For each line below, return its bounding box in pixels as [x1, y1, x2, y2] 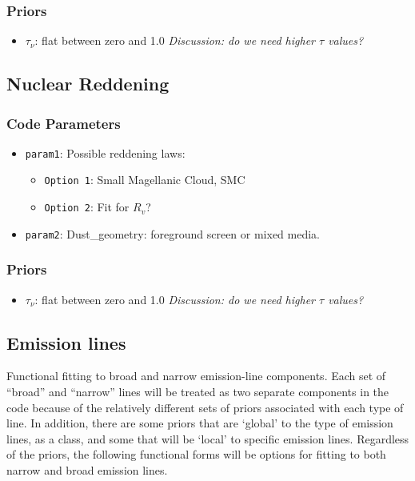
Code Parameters [6, 113, 121, 133]
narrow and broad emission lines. [6, 462, 168, 479]
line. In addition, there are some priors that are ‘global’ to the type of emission [6, 415, 393, 431]
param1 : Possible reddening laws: [25, 144, 186, 161]
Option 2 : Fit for [44, 198, 130, 215]
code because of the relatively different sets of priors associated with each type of [6, 399, 404, 415]
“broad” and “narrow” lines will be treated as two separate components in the [6, 383, 389, 400]
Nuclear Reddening [6, 71, 170, 96]
